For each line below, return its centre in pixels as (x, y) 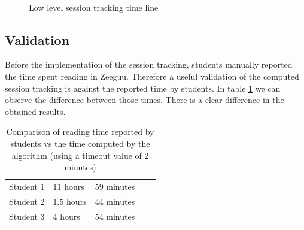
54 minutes (115, 216)
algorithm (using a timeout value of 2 (80, 155)
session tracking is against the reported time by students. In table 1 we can (143, 88)
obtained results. (35, 111)
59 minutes (115, 186)
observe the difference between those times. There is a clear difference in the (145, 100)
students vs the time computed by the (80, 143)
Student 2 (27, 201)
